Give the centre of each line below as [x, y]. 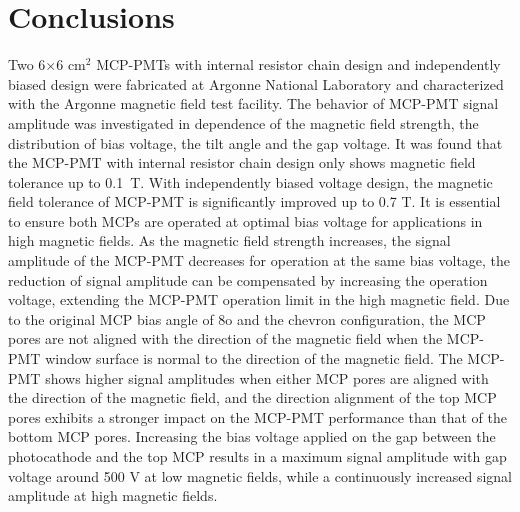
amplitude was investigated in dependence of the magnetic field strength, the [243, 122]
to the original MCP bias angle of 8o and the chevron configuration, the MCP [247, 318]
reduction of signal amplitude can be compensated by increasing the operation [248, 279]
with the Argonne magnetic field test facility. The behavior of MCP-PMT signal [253, 103]
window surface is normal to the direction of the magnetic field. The [254, 358]
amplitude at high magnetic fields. [113, 495]
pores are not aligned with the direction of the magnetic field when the [225, 338]
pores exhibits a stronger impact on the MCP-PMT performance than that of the [258, 416]
